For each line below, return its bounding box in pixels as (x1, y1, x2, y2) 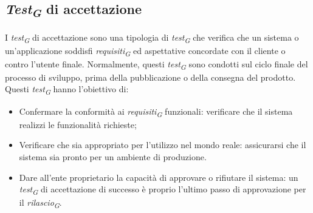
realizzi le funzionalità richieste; (19, 118, 137, 130)
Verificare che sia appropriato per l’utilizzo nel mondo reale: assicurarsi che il (19, 138, 306, 151)
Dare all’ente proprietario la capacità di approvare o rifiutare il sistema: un (19, 171, 298, 183)
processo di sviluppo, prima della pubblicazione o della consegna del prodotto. (5, 70, 296, 83)
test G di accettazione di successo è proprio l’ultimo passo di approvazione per (19, 183, 306, 197)
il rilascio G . (19, 196, 62, 211)
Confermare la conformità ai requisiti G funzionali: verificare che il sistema (19, 104, 293, 119)
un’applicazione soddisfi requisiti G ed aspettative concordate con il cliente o (5, 44, 286, 58)
